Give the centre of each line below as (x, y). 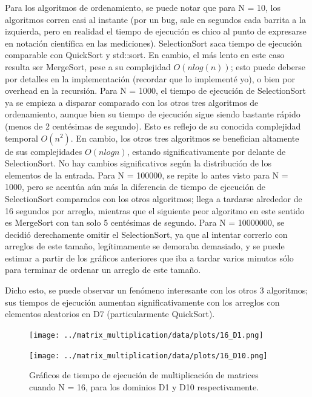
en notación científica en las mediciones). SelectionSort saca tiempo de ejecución (154, 43)
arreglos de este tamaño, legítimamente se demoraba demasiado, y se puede (145, 246)
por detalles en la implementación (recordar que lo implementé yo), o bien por (150, 78)
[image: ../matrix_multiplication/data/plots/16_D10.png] (148, 356)
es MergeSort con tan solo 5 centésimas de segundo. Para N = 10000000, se (145, 222)
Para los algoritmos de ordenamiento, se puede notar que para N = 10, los (143, 7)
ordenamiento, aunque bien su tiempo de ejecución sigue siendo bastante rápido (153, 114)
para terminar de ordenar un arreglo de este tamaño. (103, 270)
